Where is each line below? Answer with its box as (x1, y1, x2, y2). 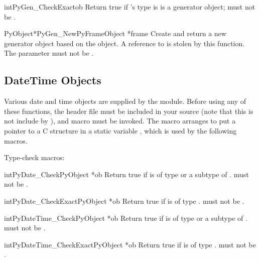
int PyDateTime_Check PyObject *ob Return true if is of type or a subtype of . (4, 212, 247, 223)
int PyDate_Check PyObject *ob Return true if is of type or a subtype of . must (4, 169, 249, 179)
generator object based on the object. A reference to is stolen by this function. (4, 38, 245, 48)
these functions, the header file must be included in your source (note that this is (4, 105, 253, 116)
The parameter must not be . (4, 48, 94, 58)
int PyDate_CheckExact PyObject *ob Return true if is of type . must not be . (4, 195, 244, 206)
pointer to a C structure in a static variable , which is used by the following (4, 125, 237, 136)
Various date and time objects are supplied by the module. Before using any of (4, 96, 246, 106)
